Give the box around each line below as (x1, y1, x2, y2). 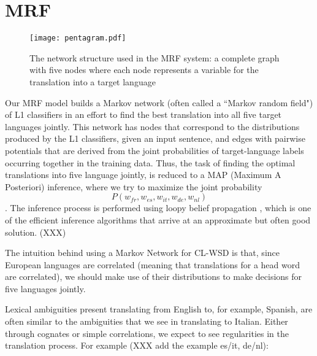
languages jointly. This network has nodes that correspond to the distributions (5, 120, 300, 133)
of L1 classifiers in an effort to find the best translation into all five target (5, 108, 282, 121)
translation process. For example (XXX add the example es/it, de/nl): (5, 339, 269, 352)
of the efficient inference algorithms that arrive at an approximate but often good (5, 213, 311, 226)
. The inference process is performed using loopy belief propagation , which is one (5, 201, 311, 214)
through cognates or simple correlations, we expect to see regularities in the (5, 327, 289, 339)
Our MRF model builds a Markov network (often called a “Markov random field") (5, 96, 313, 109)
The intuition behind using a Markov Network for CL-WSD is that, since (5, 246, 280, 259)
